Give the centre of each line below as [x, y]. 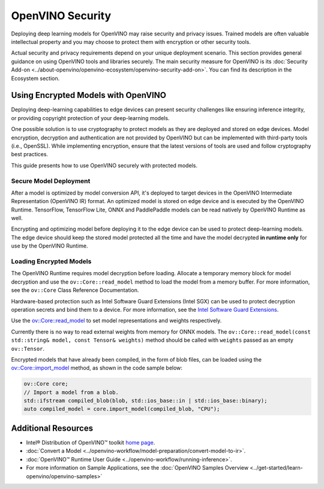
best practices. [29, 154]
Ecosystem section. [35, 78]
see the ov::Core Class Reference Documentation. [75, 290]
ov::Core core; [46, 384]
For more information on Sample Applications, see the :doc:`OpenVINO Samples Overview [137, 468]
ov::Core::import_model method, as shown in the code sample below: [97, 368]
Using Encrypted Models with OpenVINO [88, 95]
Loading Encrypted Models [51, 261]
